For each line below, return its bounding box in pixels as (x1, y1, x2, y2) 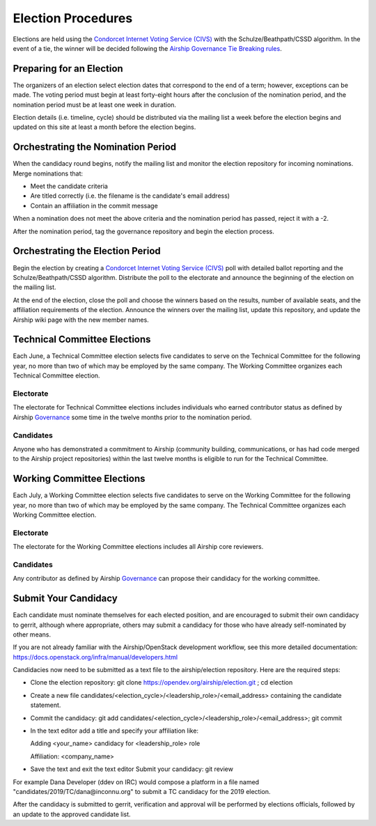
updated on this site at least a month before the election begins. (13, 123, 196, 132)
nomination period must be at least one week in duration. (13, 100, 177, 109)
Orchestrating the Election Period (13, 245, 162, 257)
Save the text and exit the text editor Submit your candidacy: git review (30, 765, 233, 773)
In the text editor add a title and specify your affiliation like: (30, 726, 198, 735)
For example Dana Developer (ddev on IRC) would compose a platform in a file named (13, 777, 260, 786)
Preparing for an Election (13, 63, 123, 75)
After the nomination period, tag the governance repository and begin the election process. (13, 227, 274, 235)
